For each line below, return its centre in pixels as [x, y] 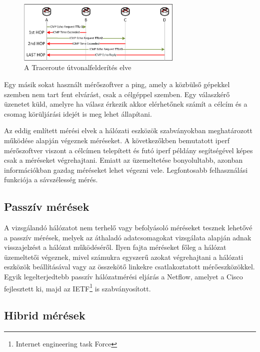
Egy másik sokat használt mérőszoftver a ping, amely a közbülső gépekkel [117, 84]
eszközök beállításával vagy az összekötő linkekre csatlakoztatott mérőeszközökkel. [129, 267]
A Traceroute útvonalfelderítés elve [78, 67]
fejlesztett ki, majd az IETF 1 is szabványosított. [77, 287]
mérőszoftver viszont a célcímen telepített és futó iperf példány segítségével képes [128, 150]
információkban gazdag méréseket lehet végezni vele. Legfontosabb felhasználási [126, 169]
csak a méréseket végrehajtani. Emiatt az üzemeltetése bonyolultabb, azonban [123, 160]
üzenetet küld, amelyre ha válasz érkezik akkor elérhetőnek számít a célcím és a [126, 104]
